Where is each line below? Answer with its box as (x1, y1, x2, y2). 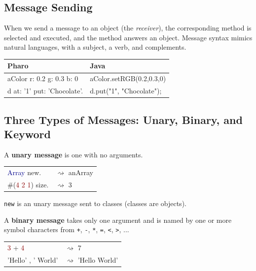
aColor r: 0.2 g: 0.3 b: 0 (7, 73, 78, 84)
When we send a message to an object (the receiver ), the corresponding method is (4, 23, 252, 33)
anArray (68, 167, 93, 178)
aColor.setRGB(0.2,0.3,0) (90, 73, 166, 84)
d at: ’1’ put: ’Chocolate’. (7, 86, 83, 96)
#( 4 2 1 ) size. (7, 180, 49, 190)
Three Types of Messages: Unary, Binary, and (4, 112, 243, 127)
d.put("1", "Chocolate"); (90, 86, 162, 96)
